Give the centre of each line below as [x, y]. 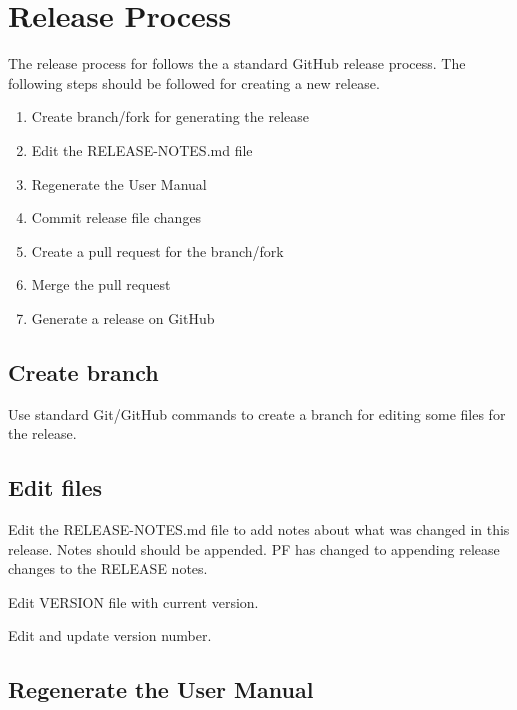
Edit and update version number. [110, 635]
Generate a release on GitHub [123, 317]
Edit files [55, 487]
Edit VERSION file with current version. [133, 601]
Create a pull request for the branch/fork [157, 250]
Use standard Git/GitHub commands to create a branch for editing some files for [257, 413]
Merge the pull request [101, 284]
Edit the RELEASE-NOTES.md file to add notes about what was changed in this [259, 529]
